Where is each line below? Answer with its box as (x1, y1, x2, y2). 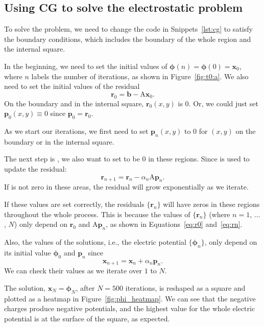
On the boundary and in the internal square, (4, 98, 144, 108)
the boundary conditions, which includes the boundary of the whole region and (4, 33, 251, 44)
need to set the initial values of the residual (4, 81, 140, 91)
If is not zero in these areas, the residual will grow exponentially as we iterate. (4, 181, 249, 192)
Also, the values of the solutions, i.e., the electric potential (4, 236, 186, 247)
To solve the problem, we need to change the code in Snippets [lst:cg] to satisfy (4, 24, 253, 34)
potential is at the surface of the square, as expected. (4, 313, 170, 323)
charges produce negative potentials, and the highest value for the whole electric (4, 303, 255, 314)
